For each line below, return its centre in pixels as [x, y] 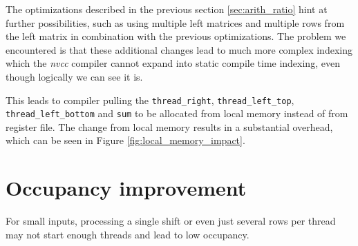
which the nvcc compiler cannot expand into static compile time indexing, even [173, 63]
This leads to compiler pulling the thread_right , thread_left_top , [150, 100]
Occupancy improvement [126, 188]
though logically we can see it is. [74, 76]
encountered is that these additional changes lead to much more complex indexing [179, 49]
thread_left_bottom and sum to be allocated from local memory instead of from [177, 113]
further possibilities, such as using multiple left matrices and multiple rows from [175, 22]
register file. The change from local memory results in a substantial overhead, [169, 126]
